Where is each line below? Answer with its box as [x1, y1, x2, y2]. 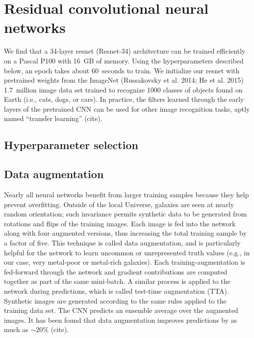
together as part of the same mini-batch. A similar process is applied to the [4, 276, 230, 286]
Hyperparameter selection [4, 137, 138, 153]
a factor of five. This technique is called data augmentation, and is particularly [4, 238, 241, 248]
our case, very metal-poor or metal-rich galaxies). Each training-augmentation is [4, 257, 245, 267]
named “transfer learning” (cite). [4, 113, 102, 123]
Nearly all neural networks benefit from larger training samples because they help [4, 189, 249, 200]
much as [4, 324, 28, 335]
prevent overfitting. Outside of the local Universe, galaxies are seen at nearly [4, 199, 234, 209]
